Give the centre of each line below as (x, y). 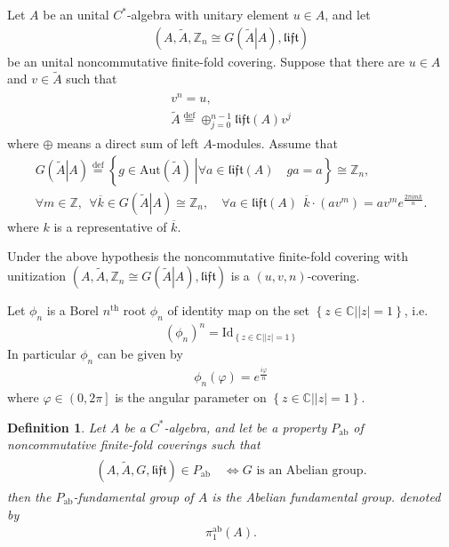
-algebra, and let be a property (245, 427)
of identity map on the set (239, 310)
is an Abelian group (310, 470)
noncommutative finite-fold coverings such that (134, 444)
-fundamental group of (133, 496)
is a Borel (73, 310)
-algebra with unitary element (208, 14)
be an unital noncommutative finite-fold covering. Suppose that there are (206, 61)
